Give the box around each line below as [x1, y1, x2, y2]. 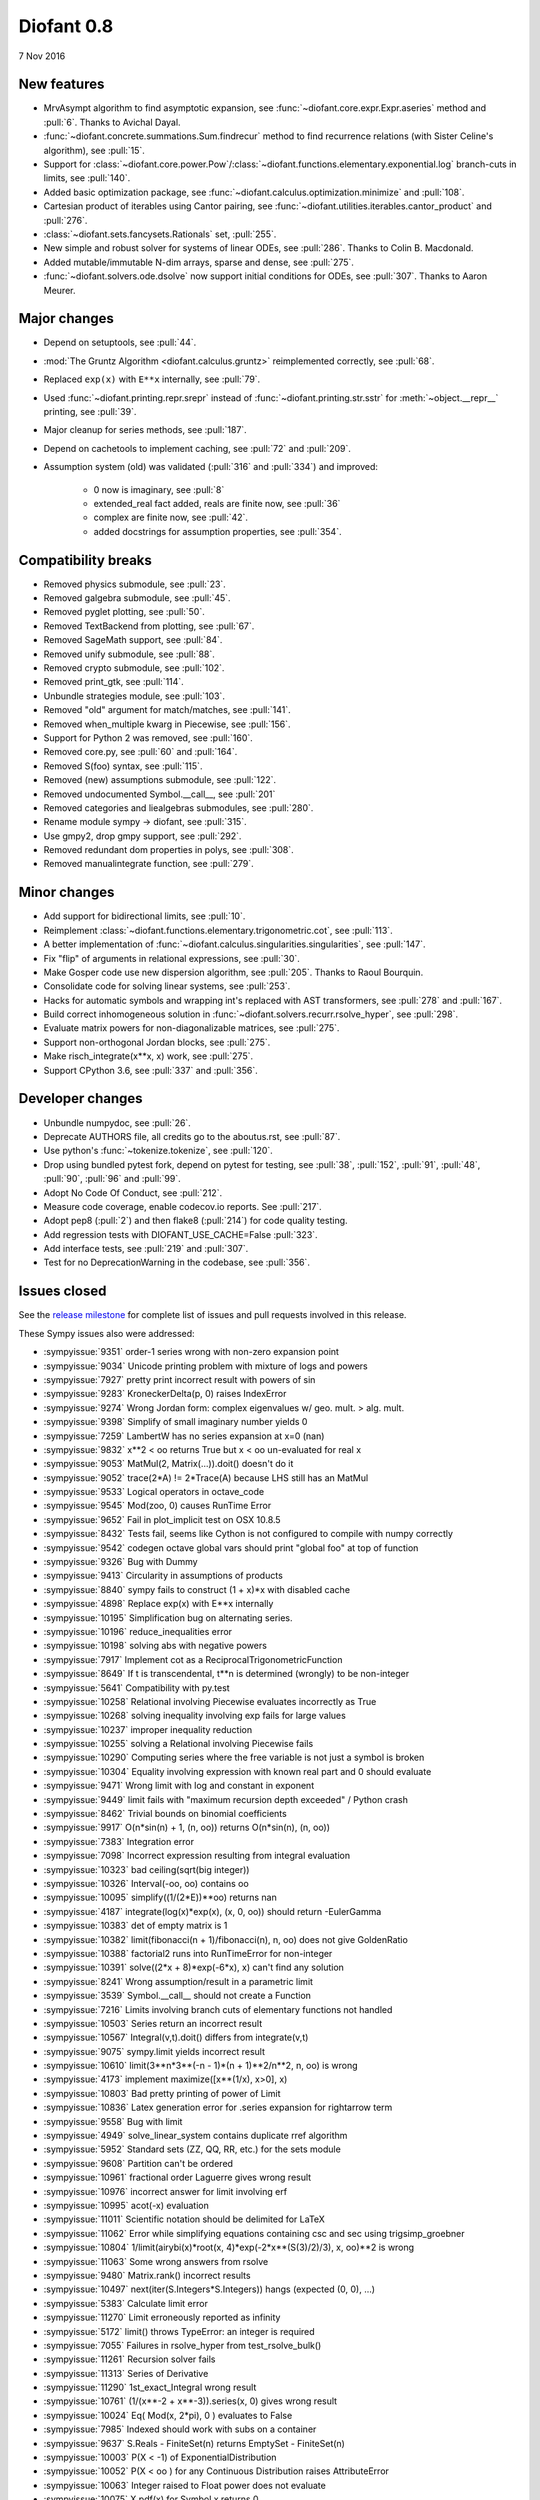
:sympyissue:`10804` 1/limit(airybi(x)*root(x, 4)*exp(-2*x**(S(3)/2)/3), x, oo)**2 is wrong [43, 2241, 415, 2254]
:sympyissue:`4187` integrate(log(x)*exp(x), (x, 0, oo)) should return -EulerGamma [43, 1905, 382, 1917]
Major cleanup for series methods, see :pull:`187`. [43, 424, 247, 436]
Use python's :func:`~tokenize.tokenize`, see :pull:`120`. [43, 1145, 274, 1157]
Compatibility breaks [18, 551, 152, 569]
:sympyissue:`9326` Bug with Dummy [43, 1556, 199, 1568]
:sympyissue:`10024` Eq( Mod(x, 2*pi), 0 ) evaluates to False [43, 2409, 293, 2421]
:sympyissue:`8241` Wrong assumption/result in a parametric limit [43, 1975, 314, 1987]
